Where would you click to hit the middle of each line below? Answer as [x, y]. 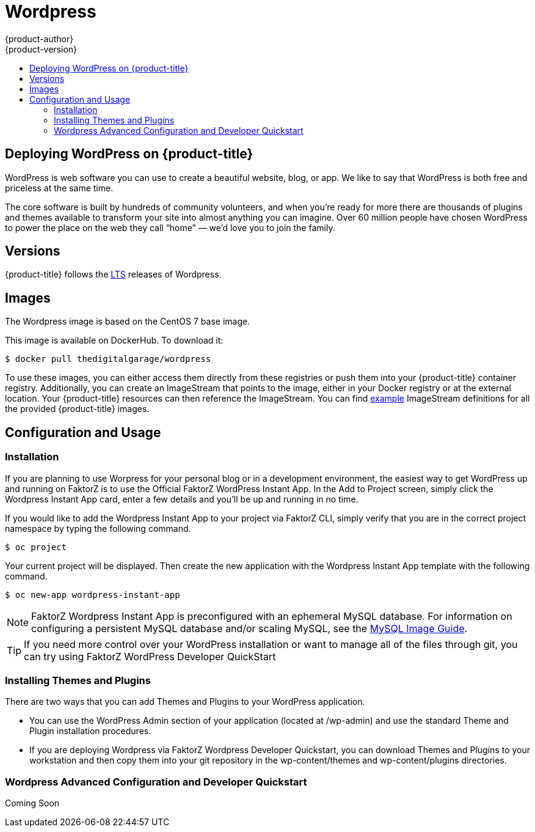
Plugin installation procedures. [90, 731]
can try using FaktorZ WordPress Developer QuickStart [150, 656]
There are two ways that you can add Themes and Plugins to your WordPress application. [185, 702]
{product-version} [41, 49]
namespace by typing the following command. [98, 528]
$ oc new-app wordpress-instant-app [93, 595]
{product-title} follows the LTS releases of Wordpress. [113, 274]
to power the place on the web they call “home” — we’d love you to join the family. [170, 227]
